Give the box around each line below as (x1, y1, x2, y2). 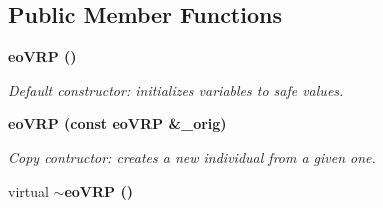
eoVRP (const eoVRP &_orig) (8, 113, 227, 134)
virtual (8, 180, 49, 201)
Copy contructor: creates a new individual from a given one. (8, 146, 376, 167)
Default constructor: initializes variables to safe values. (8, 79, 344, 100)
